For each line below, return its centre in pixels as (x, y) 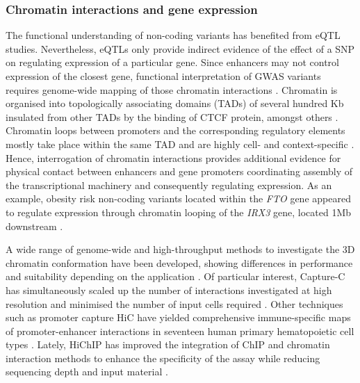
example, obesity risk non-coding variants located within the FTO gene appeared (178, 198)
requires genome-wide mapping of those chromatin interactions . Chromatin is (172, 89)
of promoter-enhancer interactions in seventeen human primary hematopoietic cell (180, 331)
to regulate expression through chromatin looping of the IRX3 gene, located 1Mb (179, 212)
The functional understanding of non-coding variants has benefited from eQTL (173, 35)
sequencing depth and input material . (87, 372)
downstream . (34, 226)
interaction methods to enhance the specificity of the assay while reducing (163, 358)
